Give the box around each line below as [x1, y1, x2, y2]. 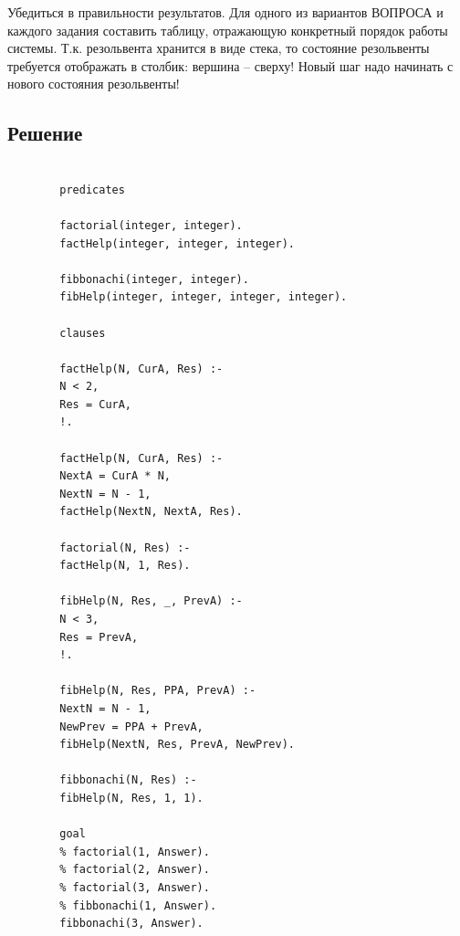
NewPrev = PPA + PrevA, [59, 720, 204, 733]
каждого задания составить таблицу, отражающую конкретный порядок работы [7, 20, 448, 39]
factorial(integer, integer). [59, 218, 243, 232]
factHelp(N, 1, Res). [59, 559, 191, 573]
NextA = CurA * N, [59, 469, 171, 483]
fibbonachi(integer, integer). [59, 272, 249, 286]
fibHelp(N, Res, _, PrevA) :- [59, 594, 243, 608]
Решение [7, 119, 83, 147]
